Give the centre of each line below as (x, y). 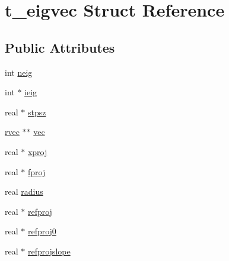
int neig (19, 72)
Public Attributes (60, 47)
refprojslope (49, 251)
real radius (24, 191)
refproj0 (42, 231)
